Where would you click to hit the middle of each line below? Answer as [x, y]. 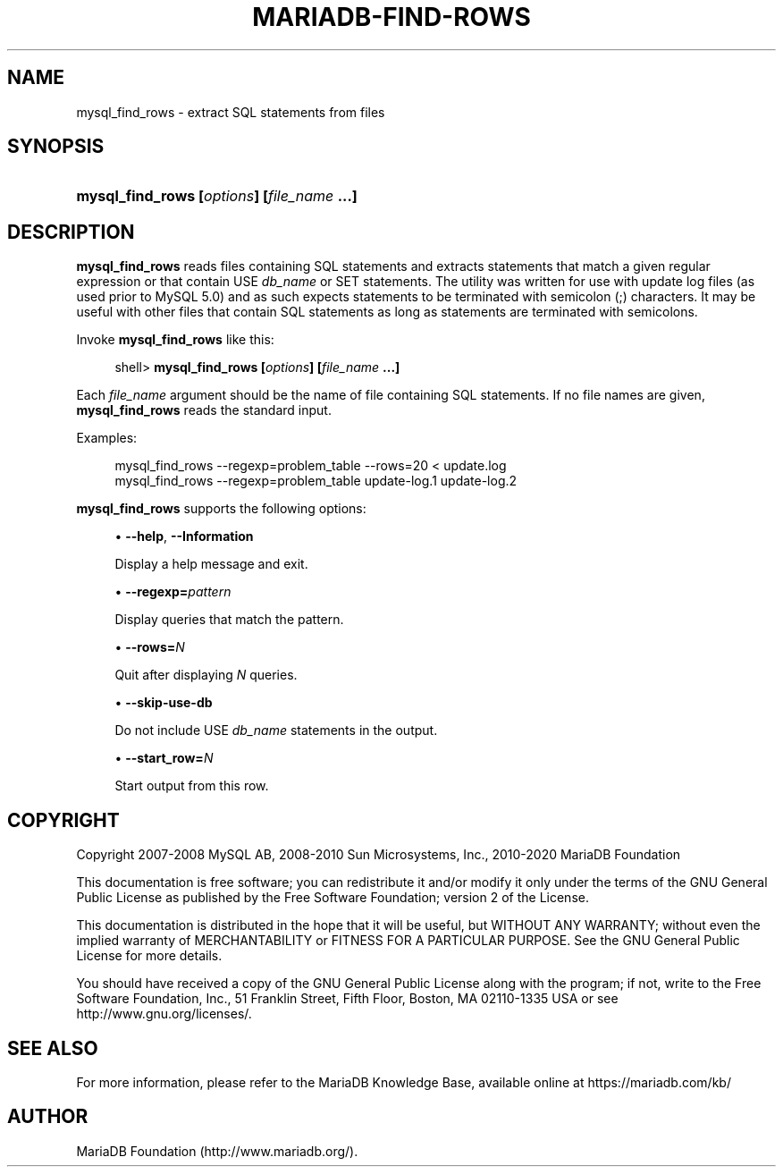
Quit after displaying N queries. [206, 675]
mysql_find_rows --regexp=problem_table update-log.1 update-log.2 [316, 481]
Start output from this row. [192, 786]
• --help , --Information [184, 536]
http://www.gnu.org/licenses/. [164, 1014]
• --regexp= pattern [173, 592]
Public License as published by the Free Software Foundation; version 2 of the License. [333, 898]
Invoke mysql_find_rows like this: [175, 340]
